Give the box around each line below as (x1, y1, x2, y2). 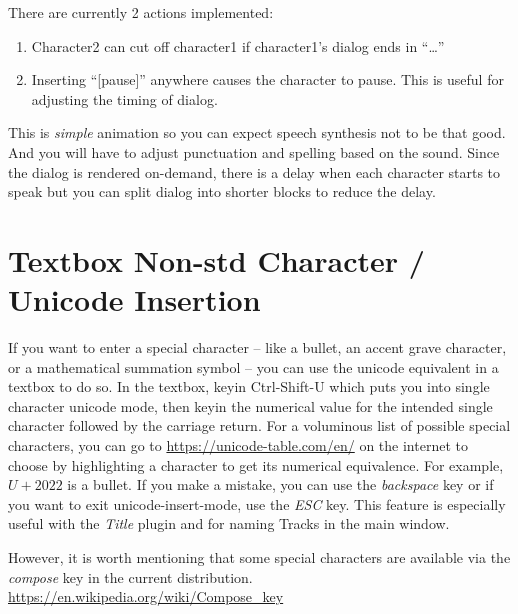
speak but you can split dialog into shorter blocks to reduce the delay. (8, 181, 436, 202)
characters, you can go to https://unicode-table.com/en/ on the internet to (8, 435, 468, 456)
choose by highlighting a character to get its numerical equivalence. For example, (8, 454, 504, 475)
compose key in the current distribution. (8, 566, 253, 587)
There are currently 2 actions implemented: (8, 2, 274, 22)
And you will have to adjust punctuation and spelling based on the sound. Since (8, 141, 500, 162)
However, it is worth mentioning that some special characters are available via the (8, 547, 511, 567)
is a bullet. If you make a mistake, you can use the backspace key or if (67, 474, 494, 495)
